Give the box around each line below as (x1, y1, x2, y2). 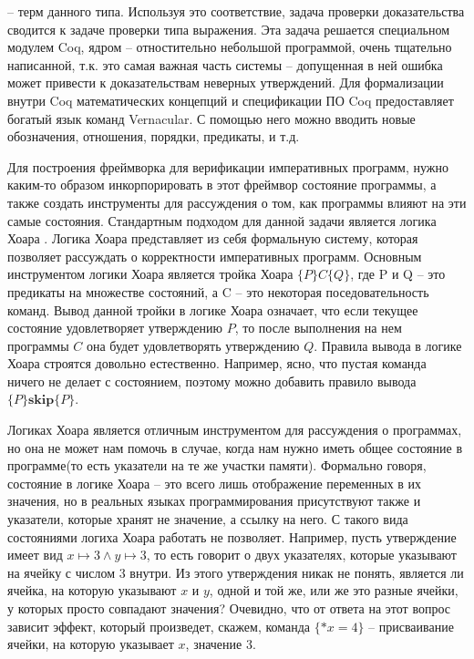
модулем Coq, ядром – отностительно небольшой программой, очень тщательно (7, 37, 452, 57)
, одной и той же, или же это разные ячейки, (209, 581, 459, 600)
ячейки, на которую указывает (7, 634, 174, 654)
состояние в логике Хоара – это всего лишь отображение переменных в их (7, 473, 422, 492)
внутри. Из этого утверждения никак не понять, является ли (129, 562, 464, 582)
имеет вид (7, 545, 63, 564)
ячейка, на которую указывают (7, 581, 177, 600)
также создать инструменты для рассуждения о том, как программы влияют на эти (7, 192, 467, 211)
